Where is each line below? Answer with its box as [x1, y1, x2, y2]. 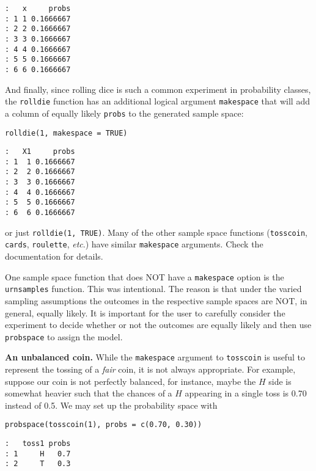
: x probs [5, 4, 71, 13]
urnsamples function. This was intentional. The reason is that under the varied [5, 282, 302, 295]
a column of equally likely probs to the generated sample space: [5, 106, 244, 119]
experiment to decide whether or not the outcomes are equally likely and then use [5, 318, 312, 331]
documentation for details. [5, 250, 103, 263]
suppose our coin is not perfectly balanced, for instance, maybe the [5, 374, 256, 387]
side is [268, 374, 292, 387]
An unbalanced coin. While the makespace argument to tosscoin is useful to [5, 351, 305, 363]
